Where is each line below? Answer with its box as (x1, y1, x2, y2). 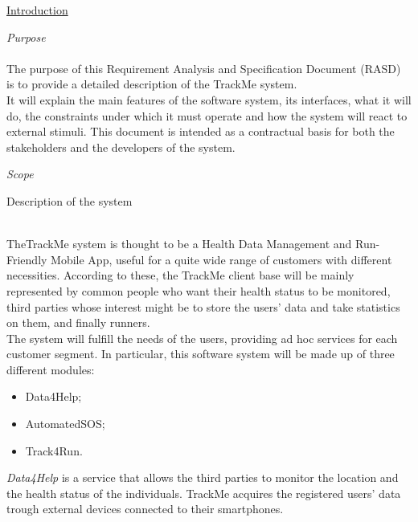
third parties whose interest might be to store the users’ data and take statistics (6, 298, 400, 315)
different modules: (6, 361, 95, 377)
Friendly (6, 251, 47, 267)
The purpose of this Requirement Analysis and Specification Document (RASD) (6, 59, 401, 76)
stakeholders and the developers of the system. (6, 138, 236, 155)
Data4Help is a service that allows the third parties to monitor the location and (6, 469, 399, 486)
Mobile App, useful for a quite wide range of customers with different (51, 251, 392, 267)
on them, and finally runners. (6, 314, 150, 331)
